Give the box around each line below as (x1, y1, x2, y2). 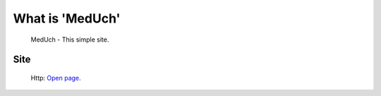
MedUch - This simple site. (30, 35, 109, 44)
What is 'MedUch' (13, 11, 121, 26)
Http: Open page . (30, 73, 81, 82)
